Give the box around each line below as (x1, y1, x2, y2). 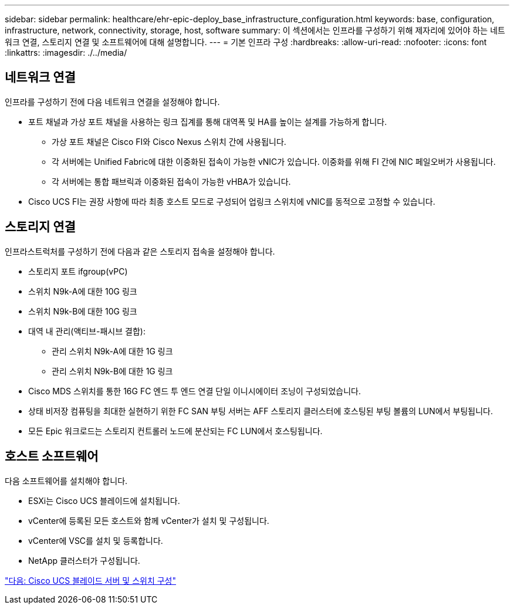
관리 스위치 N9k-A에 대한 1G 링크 (52, 346, 173, 356)
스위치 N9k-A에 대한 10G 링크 (28, 286, 137, 296)
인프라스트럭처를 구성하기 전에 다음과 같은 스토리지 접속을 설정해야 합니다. (5, 246, 275, 256)
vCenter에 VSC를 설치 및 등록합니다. (28, 535, 163, 546)
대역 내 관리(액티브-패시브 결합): (28, 326, 146, 336)
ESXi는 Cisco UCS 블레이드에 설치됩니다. (28, 495, 180, 506)
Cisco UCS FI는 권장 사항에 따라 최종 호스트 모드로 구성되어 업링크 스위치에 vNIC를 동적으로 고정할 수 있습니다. (28, 196, 435, 207)
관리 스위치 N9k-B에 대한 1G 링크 (52, 366, 173, 376)
